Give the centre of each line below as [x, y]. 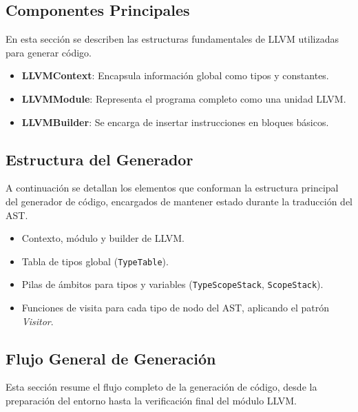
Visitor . [38, 321]
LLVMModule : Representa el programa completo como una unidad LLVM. [184, 98]
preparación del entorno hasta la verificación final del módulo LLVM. [151, 401]
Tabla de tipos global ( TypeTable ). [95, 261]
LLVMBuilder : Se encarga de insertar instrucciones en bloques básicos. [175, 122]
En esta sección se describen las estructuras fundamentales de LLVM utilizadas [172, 39]
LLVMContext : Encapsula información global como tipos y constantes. [175, 75]
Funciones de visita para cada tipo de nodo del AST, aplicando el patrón [175, 308]
